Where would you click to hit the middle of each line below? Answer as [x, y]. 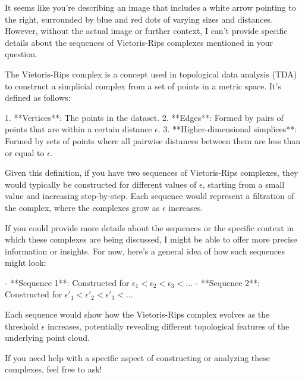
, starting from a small [243, 184]
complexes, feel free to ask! [54, 369]
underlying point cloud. [47, 338]
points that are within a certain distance [78, 129]
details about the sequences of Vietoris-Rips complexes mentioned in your [139, 42]
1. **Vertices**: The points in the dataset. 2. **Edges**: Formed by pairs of [144, 117]
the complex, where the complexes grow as [82, 207]
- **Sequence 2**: [227, 282]
